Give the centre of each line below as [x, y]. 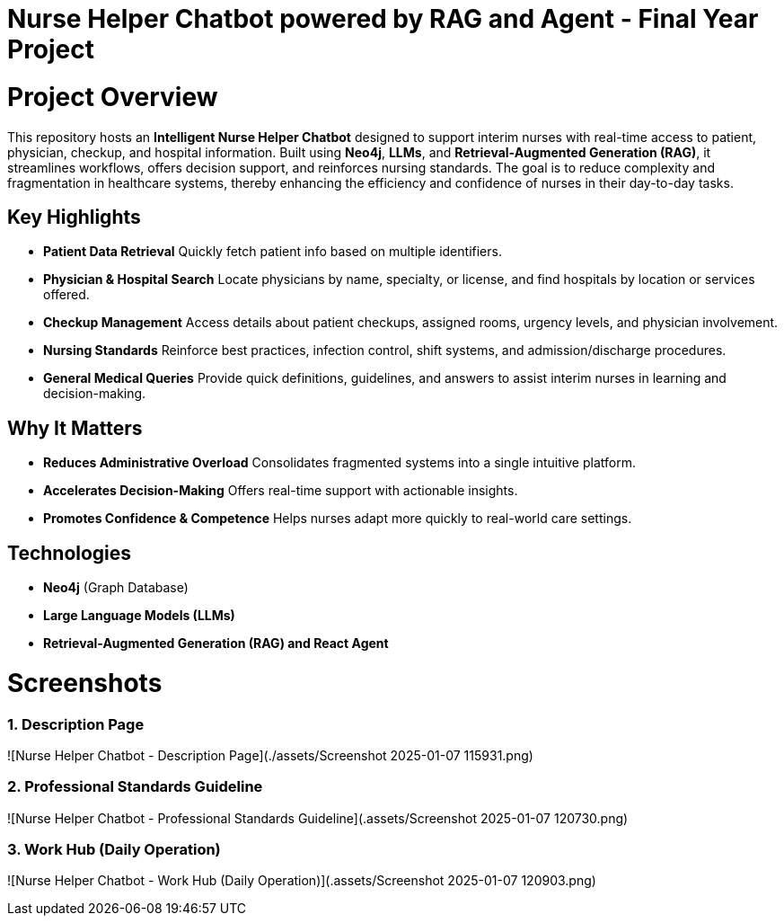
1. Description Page [76, 724]
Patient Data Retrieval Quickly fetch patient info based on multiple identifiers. [273, 252]
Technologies [70, 553]
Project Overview [113, 97]
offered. [66, 295]
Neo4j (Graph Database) [116, 588]
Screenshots [85, 683]
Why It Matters [75, 428]
